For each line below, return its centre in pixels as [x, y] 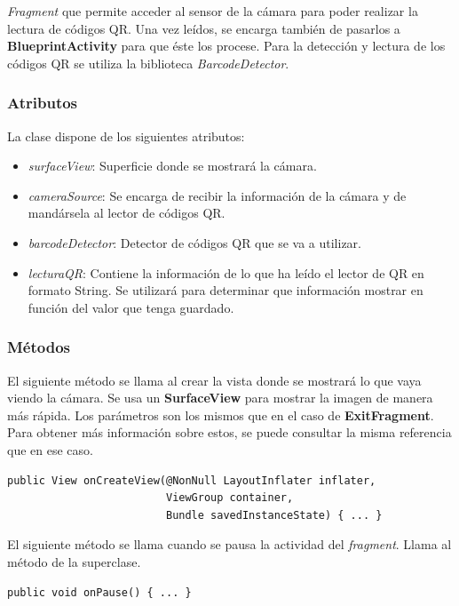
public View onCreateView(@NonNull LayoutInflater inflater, [192, 480]
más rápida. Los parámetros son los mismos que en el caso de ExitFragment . [221, 415]
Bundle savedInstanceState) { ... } [274, 515]
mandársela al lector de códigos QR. [127, 213]
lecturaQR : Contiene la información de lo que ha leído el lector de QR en [226, 272]
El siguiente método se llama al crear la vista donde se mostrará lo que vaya [214, 380]
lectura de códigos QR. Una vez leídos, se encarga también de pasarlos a [204, 28]
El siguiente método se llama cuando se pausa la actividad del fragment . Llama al [229, 544]
